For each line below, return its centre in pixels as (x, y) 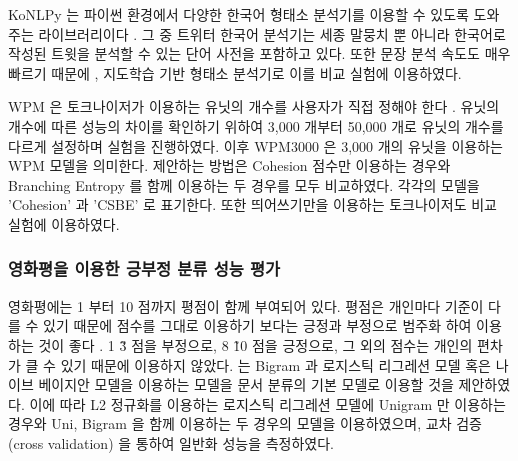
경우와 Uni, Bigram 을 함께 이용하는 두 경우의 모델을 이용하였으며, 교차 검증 (245, 423)
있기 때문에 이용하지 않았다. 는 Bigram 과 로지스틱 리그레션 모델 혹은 (275, 364)
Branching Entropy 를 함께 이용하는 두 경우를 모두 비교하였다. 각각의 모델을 (244, 184)
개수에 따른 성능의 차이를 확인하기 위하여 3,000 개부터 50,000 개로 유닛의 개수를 (256, 125)
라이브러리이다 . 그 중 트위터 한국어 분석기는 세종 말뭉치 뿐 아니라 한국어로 (272, 33)
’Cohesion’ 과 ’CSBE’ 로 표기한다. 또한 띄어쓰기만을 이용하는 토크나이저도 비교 (252, 204)
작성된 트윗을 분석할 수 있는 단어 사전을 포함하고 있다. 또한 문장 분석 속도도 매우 (259, 53)
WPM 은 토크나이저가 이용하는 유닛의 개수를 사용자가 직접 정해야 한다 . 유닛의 (254, 106)
